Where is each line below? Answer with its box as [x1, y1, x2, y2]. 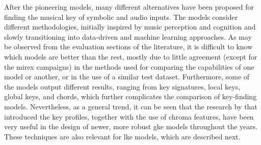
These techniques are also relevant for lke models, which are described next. [4, 131, 241, 141]
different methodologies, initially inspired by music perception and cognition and [4, 21, 256, 32]
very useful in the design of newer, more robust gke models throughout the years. [4, 121, 258, 132]
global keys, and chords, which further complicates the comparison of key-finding [4, 91, 257, 102]
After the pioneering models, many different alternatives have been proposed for [4, 2, 254, 12]
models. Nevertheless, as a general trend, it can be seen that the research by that [4, 101, 257, 111]
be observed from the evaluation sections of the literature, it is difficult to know [4, 41, 253, 52]
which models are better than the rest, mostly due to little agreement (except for [4, 51, 257, 62]
